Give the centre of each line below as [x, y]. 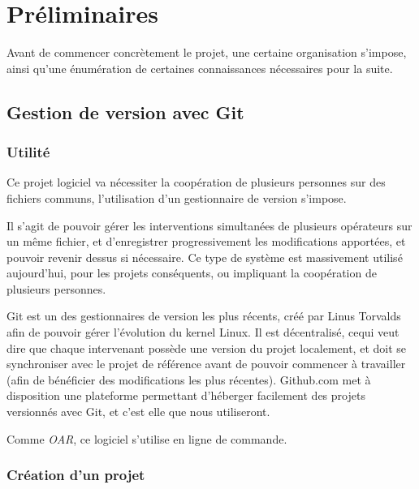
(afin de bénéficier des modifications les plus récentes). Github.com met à [189, 379]
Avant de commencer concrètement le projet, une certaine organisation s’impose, [207, 52]
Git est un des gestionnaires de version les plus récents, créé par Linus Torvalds [204, 316]
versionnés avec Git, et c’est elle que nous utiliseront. [138, 412]
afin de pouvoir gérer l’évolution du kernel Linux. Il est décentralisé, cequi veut [203, 332]
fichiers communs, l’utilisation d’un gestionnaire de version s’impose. [177, 197]
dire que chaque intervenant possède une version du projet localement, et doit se [206, 347]
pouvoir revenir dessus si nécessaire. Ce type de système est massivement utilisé [205, 257]
